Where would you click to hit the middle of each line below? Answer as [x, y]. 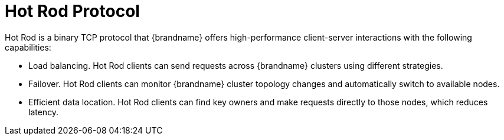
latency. [44, 112]
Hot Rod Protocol [72, 11]
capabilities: [28, 47]
